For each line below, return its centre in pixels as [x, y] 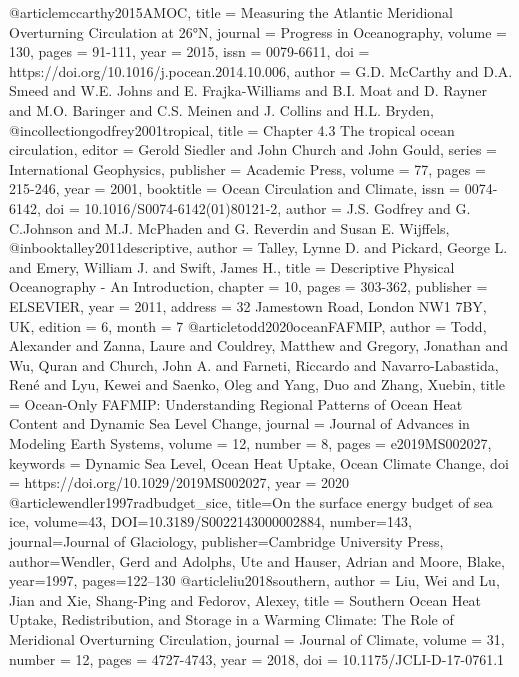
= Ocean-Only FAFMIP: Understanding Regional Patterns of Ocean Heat [236, 403]
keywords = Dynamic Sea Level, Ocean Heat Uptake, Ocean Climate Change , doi [259, 462]
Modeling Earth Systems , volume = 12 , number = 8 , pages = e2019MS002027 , [250, 443]
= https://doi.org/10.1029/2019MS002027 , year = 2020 [179, 482]
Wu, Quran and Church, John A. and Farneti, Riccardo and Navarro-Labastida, [254, 364]
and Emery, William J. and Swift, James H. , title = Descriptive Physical [232, 266]
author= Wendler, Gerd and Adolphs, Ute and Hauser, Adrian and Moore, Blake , [257, 560]
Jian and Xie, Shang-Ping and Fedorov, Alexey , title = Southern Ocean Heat [245, 599]
